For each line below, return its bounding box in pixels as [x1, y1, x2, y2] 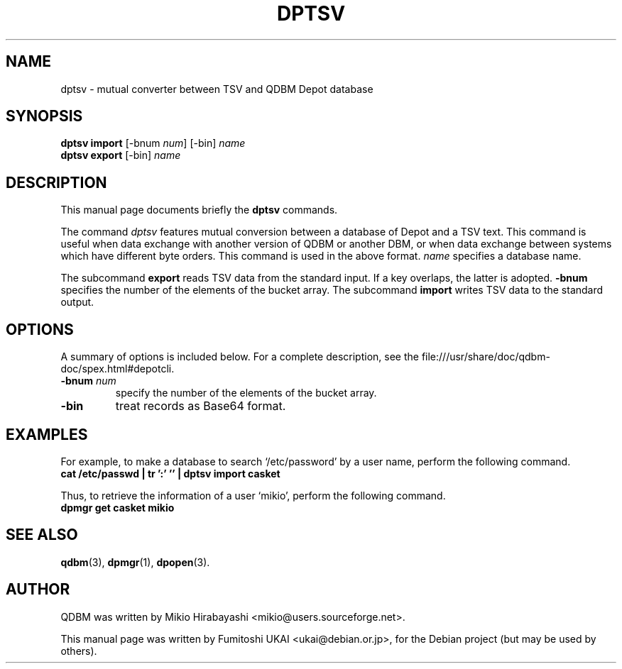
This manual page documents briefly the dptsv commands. [60, 204, 338, 216]
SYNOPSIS [6, 107, 83, 126]
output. [60, 296, 94, 309]
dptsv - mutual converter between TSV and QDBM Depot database [60, 82, 373, 95]
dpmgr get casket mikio [60, 501, 175, 514]
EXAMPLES [6, 425, 88, 443]
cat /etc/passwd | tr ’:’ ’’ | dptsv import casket [60, 467, 280, 480]
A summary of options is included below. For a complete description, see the [60, 350, 419, 363]
